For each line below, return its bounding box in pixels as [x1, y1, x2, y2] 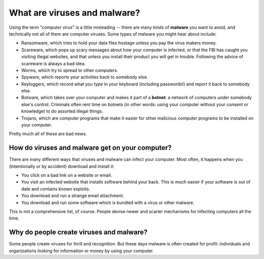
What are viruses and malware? [9, 7, 140, 18]
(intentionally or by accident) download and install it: [9, 163, 115, 169]
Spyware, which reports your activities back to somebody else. [21, 74, 149, 80]
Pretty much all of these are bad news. [9, 131, 87, 137]
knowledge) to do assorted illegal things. [21, 108, 104, 114]
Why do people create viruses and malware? [9, 228, 148, 237]
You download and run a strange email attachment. [21, 193, 124, 199]
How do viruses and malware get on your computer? [9, 144, 172, 152]
